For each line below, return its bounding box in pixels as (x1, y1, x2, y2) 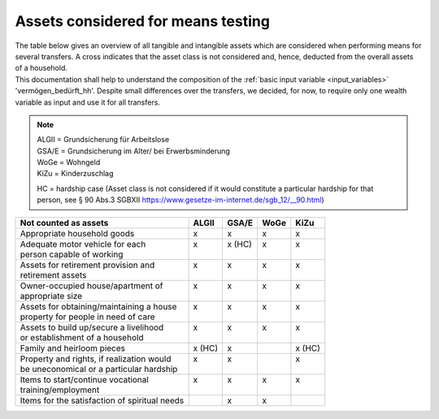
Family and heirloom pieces (20, 342, 126, 353)
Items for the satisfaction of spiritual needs (20, 395, 185, 406)
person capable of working (20, 248, 124, 260)
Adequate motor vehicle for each (20, 238, 146, 249)
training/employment (20, 384, 100, 395)
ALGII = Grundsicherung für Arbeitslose (37, 135, 170, 145)
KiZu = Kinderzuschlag (37, 169, 114, 179)
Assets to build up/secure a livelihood (20, 322, 164, 333)
